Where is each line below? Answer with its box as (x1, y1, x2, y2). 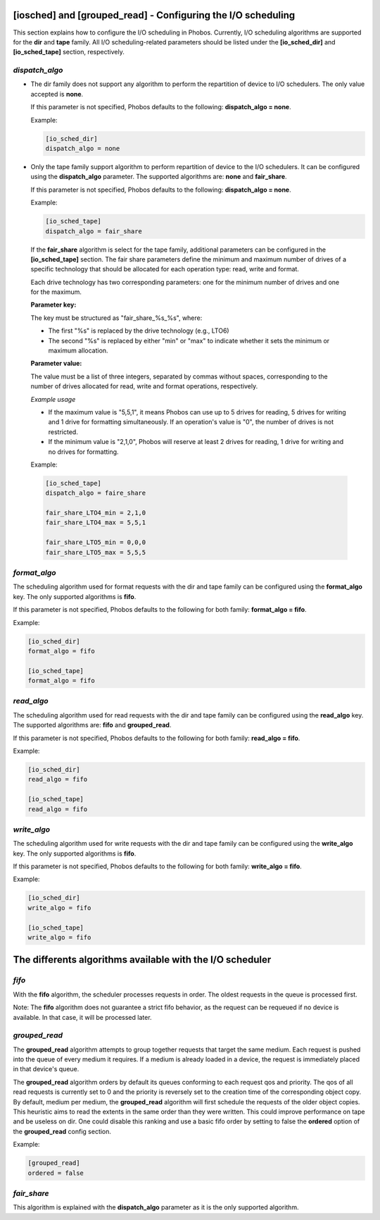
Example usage (30, 395, 76, 403)
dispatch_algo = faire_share (45, 489, 146, 497)
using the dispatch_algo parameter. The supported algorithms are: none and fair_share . (30, 173, 288, 181)
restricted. (48, 427, 79, 436)
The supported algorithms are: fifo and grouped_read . (13, 721, 172, 729)
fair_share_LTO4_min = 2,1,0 (45, 509, 146, 517)
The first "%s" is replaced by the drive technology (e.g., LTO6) (48, 326, 229, 335)
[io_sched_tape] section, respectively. (13, 48, 125, 56)
